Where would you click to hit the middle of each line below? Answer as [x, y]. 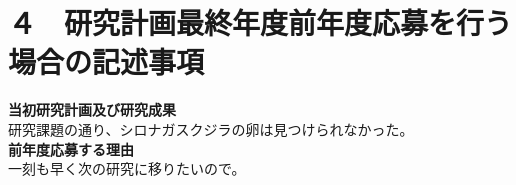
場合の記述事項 [106, 61]
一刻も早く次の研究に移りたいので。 [127, 168]
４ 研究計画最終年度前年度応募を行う [260, 22]
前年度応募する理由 [71, 148]
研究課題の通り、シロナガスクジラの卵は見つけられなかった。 [211, 128]
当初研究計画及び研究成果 [92, 109]
